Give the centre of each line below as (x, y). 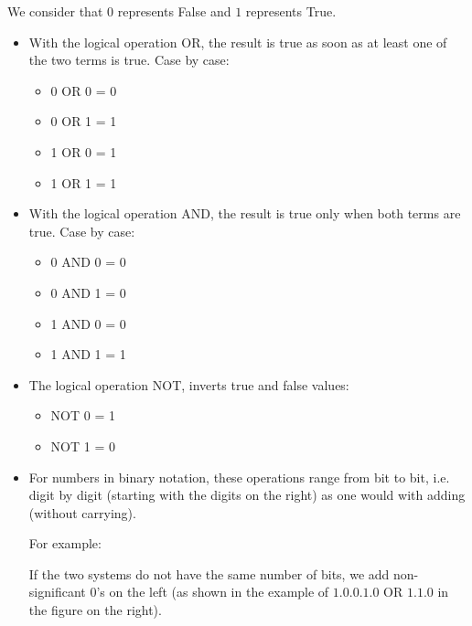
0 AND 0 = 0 (88, 262)
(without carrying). (82, 512)
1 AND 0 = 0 (88, 323)
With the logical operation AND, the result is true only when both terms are (245, 213)
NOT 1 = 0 (83, 446)
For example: (65, 543)
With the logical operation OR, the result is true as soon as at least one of (238, 42)
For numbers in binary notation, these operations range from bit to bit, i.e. (239, 477)
